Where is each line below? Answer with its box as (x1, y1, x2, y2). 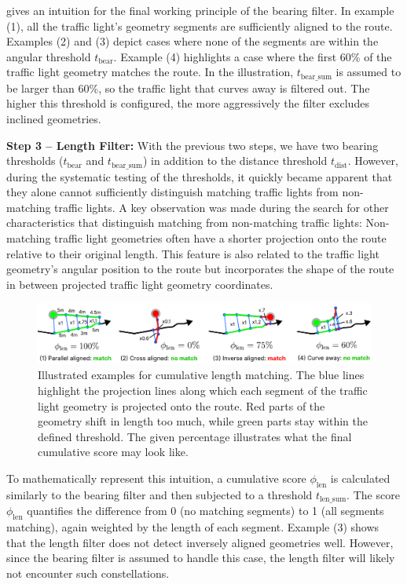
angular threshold (6, 48, 91, 64)
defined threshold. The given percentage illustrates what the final (38, 428, 352, 444)
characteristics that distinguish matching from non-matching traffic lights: (6, 214, 362, 231)
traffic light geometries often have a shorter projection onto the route (54, 230, 387, 246)
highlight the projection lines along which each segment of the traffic (38, 382, 368, 399)
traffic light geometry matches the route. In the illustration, (6, 64, 294, 80)
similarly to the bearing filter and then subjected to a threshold (6, 486, 313, 502)
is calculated (330, 469, 390, 486)
